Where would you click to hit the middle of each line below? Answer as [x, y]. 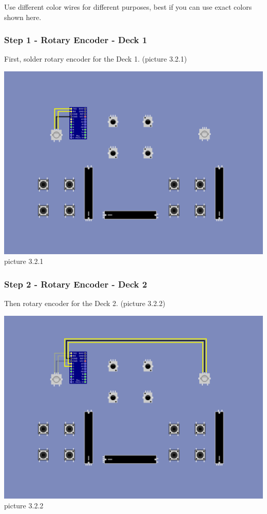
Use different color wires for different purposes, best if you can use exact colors [128, 7]
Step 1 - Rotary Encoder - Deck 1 [76, 40]
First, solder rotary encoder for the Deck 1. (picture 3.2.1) [96, 59]
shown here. [23, 17]
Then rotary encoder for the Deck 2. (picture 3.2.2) [85, 303]
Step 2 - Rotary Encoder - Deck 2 [76, 284]
